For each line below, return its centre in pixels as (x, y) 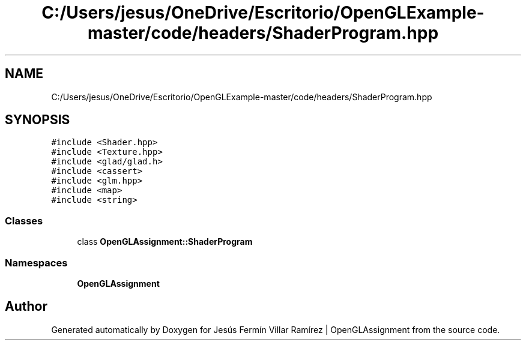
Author (26, 307)
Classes (24, 220)
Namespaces (36, 262)
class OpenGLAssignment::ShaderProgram (165, 242)
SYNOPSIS (38, 120)
